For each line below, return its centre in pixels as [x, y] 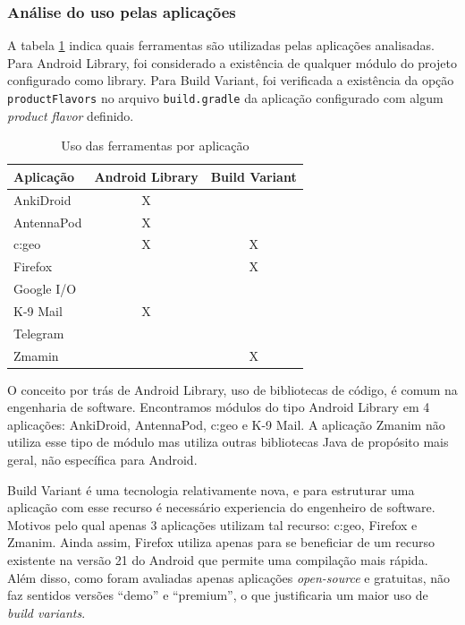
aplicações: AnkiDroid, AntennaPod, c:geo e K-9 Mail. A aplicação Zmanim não [226, 424]
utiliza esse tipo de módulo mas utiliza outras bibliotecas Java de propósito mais [228, 442]
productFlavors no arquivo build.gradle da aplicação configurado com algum [225, 98]
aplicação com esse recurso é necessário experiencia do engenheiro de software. [221, 507]
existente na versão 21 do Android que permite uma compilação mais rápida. [218, 560]
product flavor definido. [71, 115]
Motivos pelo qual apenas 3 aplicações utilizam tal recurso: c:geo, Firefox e [212, 524]
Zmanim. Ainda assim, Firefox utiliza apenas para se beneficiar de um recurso [221, 542]
